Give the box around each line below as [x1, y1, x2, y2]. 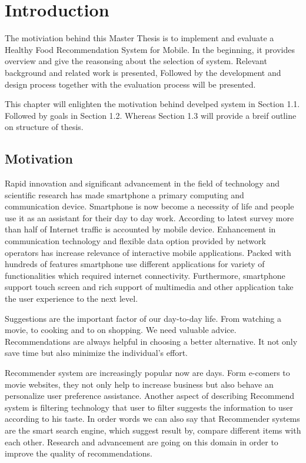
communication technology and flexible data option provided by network [5, 235, 266, 247]
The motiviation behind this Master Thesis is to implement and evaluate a [5, 32, 274, 44]
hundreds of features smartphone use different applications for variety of [5, 258, 265, 270]
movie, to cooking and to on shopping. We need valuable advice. [5, 324, 237, 336]
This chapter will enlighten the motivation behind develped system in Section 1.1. [5, 98, 300, 110]
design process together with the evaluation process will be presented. [5, 78, 256, 90]
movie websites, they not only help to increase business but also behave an [5, 378, 274, 390]
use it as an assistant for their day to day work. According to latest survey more [5, 211, 294, 224]
